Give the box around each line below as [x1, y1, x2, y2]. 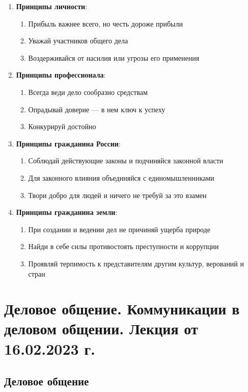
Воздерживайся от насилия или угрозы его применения [28, 52, 200, 63]
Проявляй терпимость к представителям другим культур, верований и [28, 258, 244, 268]
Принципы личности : [16, 1, 88, 11]
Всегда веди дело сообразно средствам [28, 86, 148, 97]
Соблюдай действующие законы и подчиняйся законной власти [28, 155, 224, 166]
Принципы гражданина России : [16, 138, 121, 149]
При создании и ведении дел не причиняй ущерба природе [28, 224, 210, 234]
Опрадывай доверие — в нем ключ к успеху [28, 104, 166, 114]
